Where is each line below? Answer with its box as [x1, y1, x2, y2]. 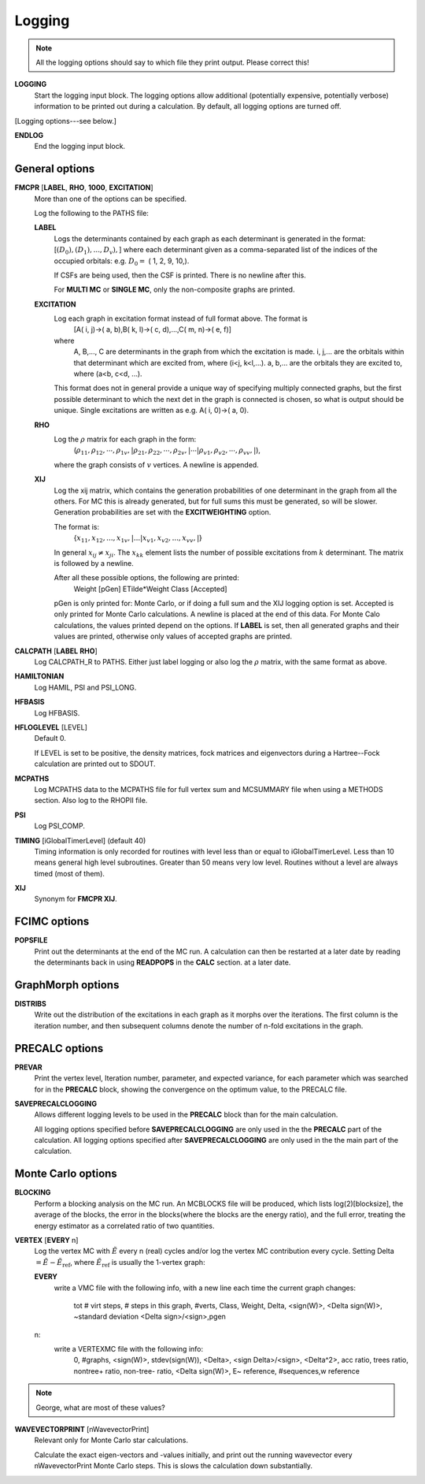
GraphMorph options [14, 978, 120, 991]
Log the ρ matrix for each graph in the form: [54, 434, 197, 444]
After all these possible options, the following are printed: [54, 573, 239, 582]
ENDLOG [14, 130, 44, 139]
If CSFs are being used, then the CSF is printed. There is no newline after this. [54, 270, 306, 280]
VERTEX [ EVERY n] [14, 1235, 79, 1244]
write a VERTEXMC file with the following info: [54, 1345, 204, 1354]
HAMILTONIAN [14, 671, 65, 681]
